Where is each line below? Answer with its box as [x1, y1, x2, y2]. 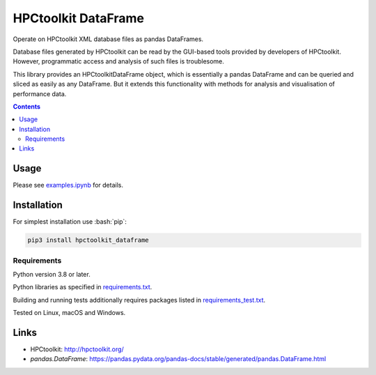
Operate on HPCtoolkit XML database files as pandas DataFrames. [13, 35, 204, 43]
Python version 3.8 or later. [13, 270, 91, 278]
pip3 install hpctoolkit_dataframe [27, 236, 149, 244]
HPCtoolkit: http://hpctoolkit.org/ [30, 345, 125, 353]
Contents [13, 102, 41, 111]
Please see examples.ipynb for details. [13, 181, 123, 190]
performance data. [13, 89, 67, 98]
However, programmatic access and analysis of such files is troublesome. [13, 57, 224, 66]
